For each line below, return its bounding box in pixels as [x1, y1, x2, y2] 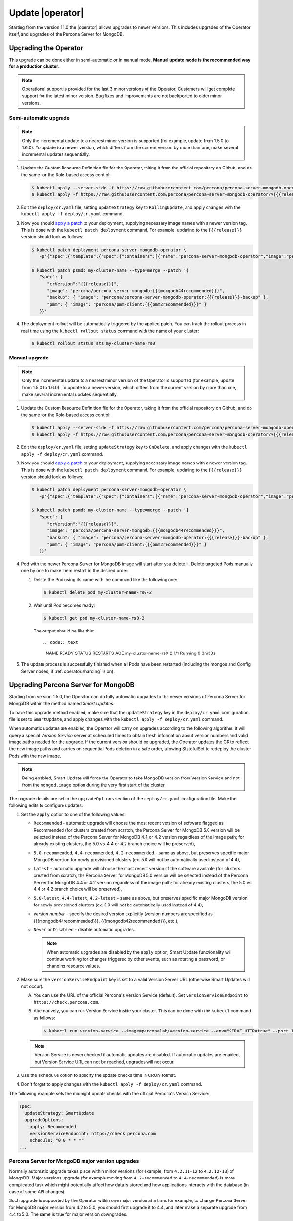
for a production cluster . [9, 63, 60, 69]
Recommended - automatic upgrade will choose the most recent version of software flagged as [33, 821, 224, 826]
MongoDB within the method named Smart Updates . [9, 700, 115, 706]
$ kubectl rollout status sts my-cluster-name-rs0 [31, 341, 156, 346]
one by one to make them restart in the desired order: [21, 568, 129, 573]
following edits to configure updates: [9, 802, 83, 808]
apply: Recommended [29, 1124, 77, 1129]
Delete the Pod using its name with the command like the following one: [33, 577, 178, 583]
